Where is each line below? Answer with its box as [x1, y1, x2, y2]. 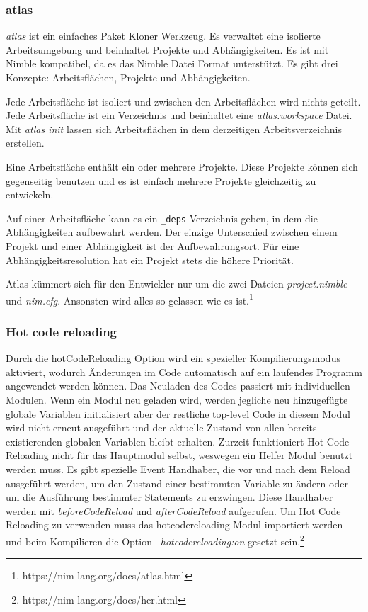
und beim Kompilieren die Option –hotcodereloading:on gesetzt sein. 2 [6, 531, 304, 548]
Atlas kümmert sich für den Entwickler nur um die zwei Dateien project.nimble [6, 276, 347, 291]
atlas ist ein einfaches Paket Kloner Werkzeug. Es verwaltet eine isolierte [6, 28, 321, 43]
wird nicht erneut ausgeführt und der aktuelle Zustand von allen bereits [6, 420, 317, 435]
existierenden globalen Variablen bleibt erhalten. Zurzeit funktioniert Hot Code [6, 433, 350, 448]
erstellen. [6, 135, 45, 150]
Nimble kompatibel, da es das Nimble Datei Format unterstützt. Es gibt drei [6, 56, 338, 71]
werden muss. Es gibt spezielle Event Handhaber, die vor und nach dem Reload [6, 462, 350, 476]
